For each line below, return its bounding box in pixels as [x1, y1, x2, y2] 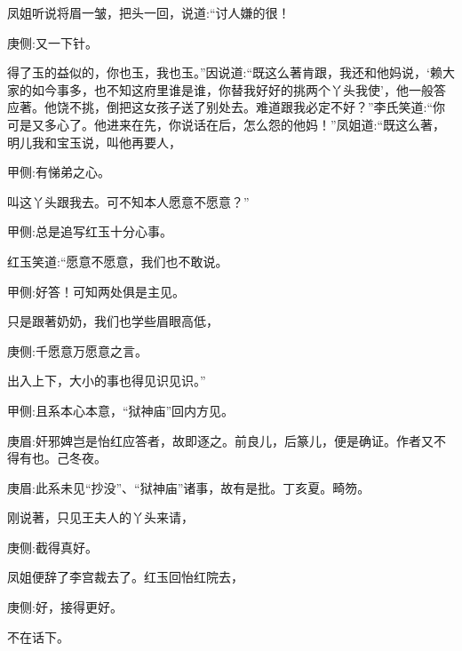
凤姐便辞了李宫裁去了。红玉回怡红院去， [7, 568, 243, 586]
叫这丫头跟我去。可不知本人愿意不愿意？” [7, 192, 250, 210]
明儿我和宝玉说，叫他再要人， [7, 132, 181, 151]
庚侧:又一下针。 [7, 33, 98, 52]
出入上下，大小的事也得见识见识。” [7, 371, 206, 390]
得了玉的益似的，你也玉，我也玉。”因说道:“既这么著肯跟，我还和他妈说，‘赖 [7, 63, 442, 82]
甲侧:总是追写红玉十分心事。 [7, 222, 172, 241]
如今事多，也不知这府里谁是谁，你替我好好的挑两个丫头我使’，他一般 [31, 80, 434, 99]
